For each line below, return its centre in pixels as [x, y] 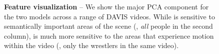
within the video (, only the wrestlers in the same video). [91, 45]
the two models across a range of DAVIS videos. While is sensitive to [109, 16]
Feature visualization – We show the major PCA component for [106, 6]
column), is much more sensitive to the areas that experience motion [109, 35]
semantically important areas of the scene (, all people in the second [108, 26]
